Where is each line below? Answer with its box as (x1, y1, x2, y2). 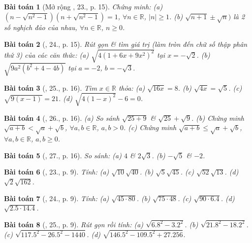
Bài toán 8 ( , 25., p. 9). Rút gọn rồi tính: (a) (4, 219, 144, 229)
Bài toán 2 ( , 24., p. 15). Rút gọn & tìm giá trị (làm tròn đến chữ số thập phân (4, 38, 248, 49)
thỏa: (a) (118, 82, 145, 93)
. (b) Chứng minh (191, 112, 245, 123)
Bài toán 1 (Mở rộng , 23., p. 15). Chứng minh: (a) (4, 1, 163, 11)
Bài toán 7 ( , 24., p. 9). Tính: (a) (4, 193, 109, 203)
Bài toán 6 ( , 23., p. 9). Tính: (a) (4, 167, 109, 177)
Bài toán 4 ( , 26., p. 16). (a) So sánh (4, 112, 120, 123)
